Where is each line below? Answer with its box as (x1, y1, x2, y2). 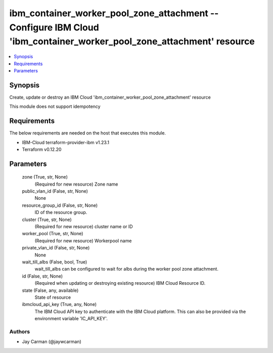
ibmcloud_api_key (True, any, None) (22, 301, 97, 307)
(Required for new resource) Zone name (34, 181, 118, 187)
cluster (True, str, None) (22, 216, 72, 223)
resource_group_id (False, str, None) (22, 202, 98, 208)
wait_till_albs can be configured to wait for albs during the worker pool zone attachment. (34, 266, 218, 272)
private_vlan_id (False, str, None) (22, 245, 90, 251)
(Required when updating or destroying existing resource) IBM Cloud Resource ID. (34, 280, 206, 286)
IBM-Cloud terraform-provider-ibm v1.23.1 (22, 139, 110, 145)
